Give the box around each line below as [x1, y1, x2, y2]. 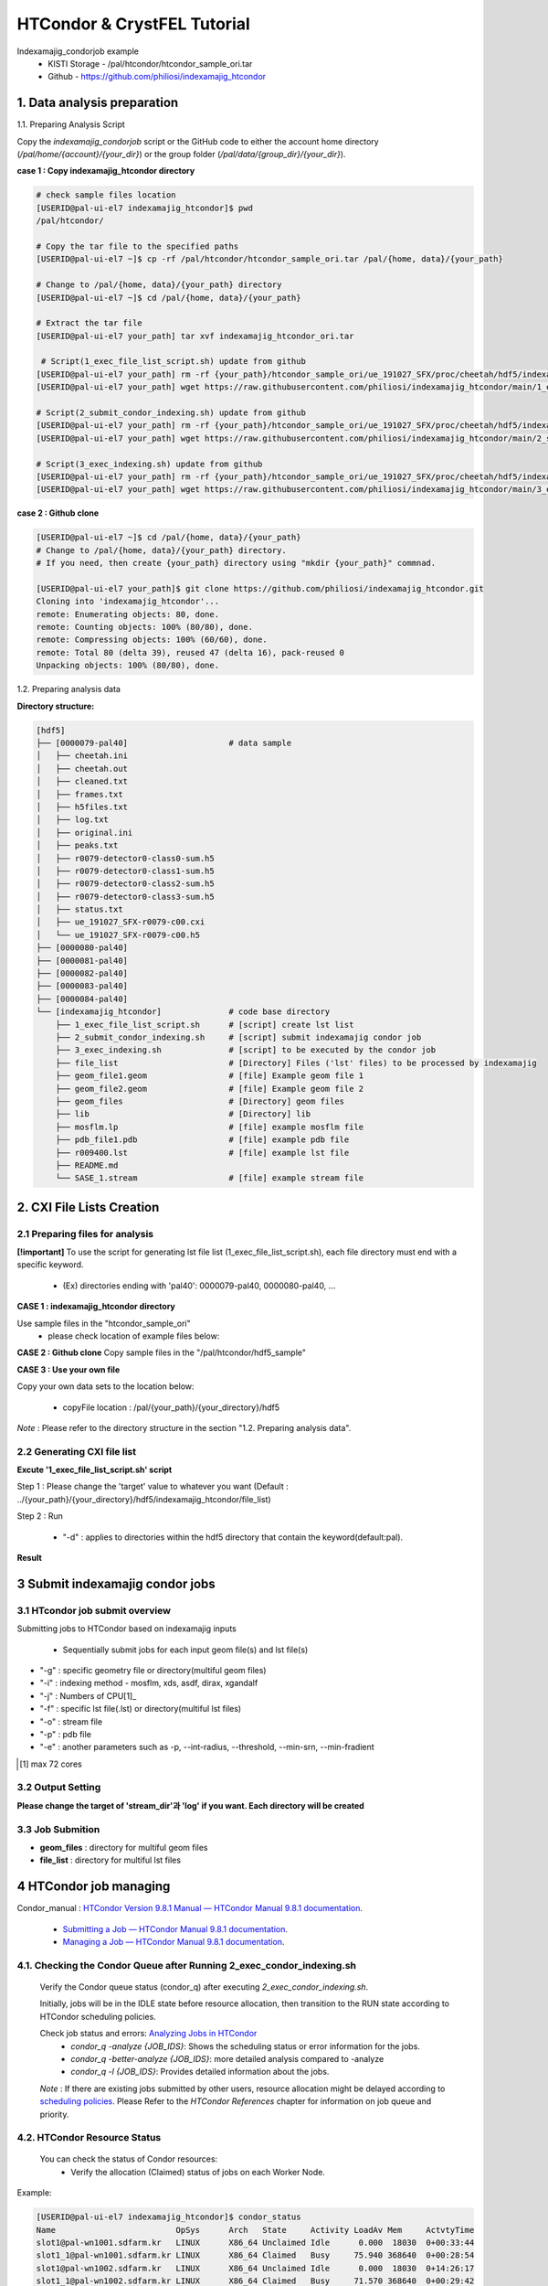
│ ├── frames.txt [36, 789, 123, 799]
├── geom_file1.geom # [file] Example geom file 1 [55, 1071, 364, 1081]
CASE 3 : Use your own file [16, 1363, 121, 1375]
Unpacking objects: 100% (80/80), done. [36, 660, 219, 671]
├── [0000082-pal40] [36, 968, 128, 978]
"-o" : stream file [39, 1715, 103, 1727]
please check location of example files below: [47, 1330, 220, 1341]
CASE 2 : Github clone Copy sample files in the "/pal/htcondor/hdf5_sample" [16, 1347, 306, 1358]
